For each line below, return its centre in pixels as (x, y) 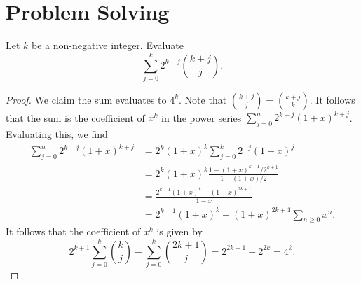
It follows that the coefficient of (73, 231)
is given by (179, 231)
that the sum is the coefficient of (75, 117)
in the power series (202, 117)
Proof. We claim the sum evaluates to (86, 99)
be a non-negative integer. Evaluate (108, 45)
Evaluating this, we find (57, 134)
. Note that (203, 99)
